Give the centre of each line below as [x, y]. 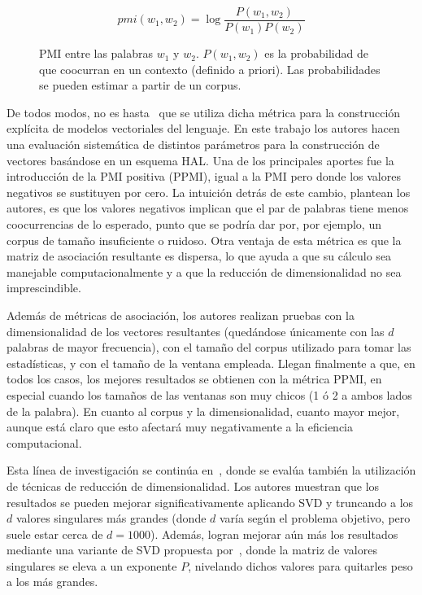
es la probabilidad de [316, 53]
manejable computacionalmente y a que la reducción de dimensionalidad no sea [204, 271]
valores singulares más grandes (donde [111, 518]
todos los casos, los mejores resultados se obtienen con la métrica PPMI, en [194, 379]
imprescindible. [44, 288]
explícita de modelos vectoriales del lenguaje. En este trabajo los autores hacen [203, 128]
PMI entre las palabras [96, 53]
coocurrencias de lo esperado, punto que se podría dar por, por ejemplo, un [194, 224]
